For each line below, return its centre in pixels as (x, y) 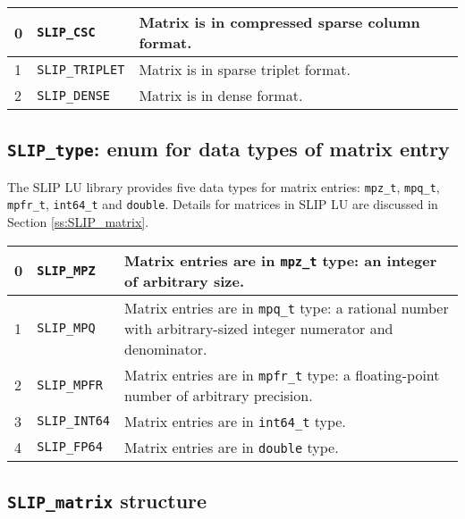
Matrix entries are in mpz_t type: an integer (281, 260)
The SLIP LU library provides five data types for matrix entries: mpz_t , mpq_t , (224, 186)
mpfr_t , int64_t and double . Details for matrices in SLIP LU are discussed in (223, 204)
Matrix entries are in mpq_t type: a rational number (287, 307)
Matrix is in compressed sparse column (279, 22)
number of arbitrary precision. (219, 395)
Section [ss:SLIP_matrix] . (78, 222)
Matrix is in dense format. (221, 95)
